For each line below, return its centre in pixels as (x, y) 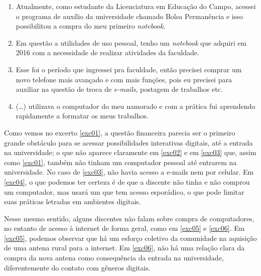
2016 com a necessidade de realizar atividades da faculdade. (107, 52)
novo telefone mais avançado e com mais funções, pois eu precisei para (124, 79)
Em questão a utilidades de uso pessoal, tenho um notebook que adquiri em (131, 42)
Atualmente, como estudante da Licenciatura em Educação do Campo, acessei (136, 6)
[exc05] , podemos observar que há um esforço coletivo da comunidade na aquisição (130, 238)
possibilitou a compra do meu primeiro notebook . (91, 26)
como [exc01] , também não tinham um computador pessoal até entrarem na (120, 162)
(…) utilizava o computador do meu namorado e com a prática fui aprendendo (136, 106)
